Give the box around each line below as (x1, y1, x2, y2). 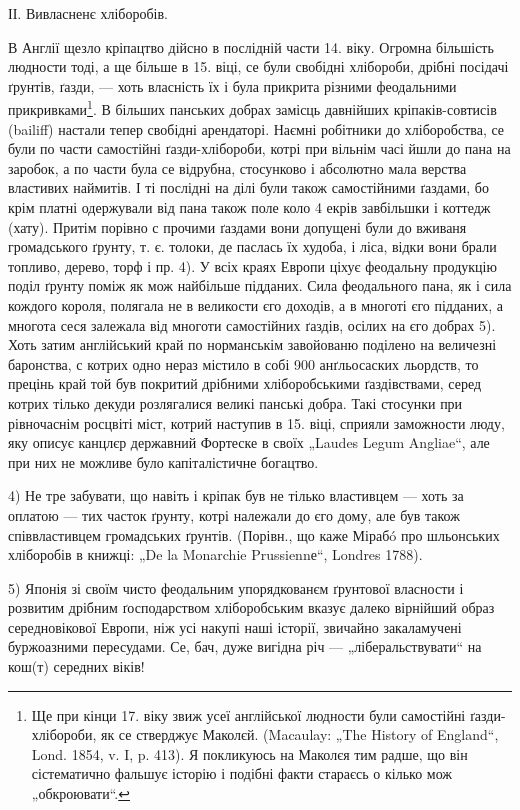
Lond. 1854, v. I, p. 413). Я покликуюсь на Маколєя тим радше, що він (31, 743, 468, 764)
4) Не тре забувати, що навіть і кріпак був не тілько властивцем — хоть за (8, 485, 464, 506)
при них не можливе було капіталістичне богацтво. (8, 451, 319, 472)
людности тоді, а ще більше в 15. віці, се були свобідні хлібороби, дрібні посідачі (8, 56, 509, 77)
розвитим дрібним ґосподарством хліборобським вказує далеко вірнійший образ (8, 597, 495, 618)
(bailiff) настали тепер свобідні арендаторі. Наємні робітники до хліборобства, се (8, 118, 505, 139)
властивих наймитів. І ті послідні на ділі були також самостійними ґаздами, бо (8, 177, 489, 198)
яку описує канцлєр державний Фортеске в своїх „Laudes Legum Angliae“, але (8, 432, 490, 453)
